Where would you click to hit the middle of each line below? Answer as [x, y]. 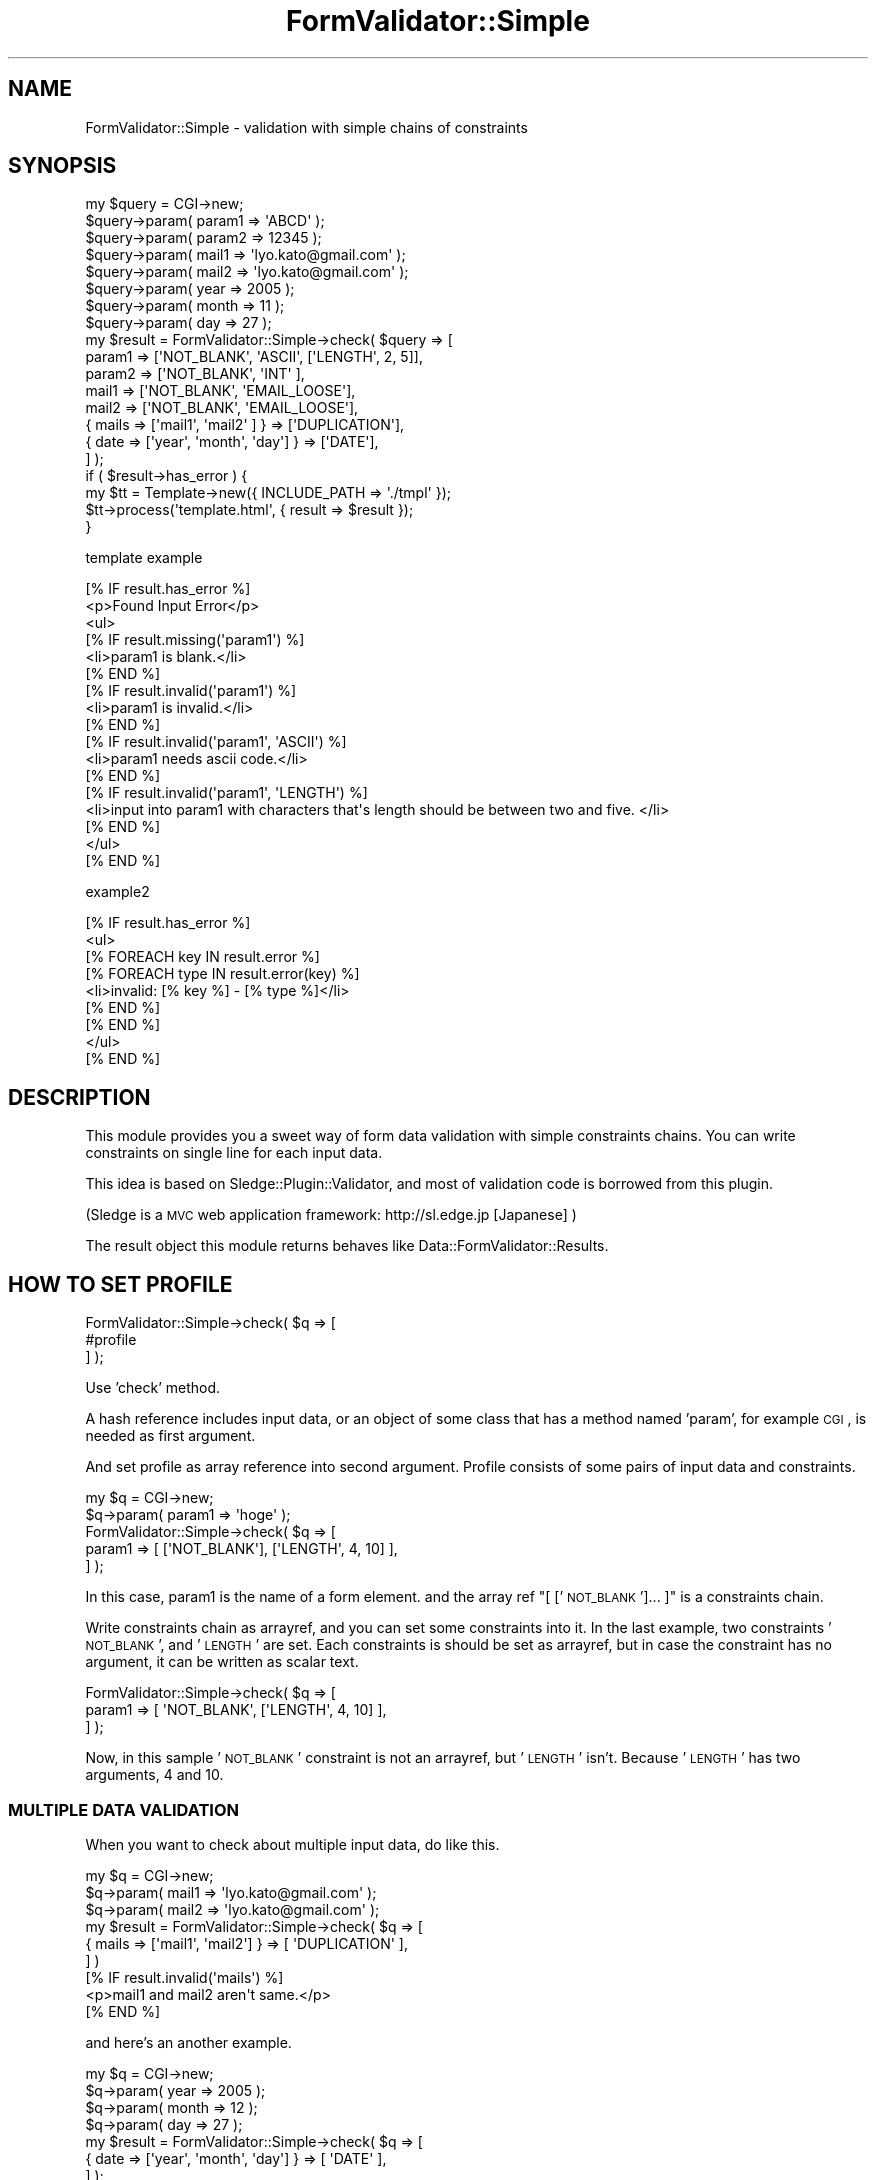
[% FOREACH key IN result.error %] [202, 957]
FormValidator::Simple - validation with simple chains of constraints [306, 127]
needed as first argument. [170, 1436]
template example [144, 558]
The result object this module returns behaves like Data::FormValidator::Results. [347, 1246]
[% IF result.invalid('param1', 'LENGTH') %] [226, 793]
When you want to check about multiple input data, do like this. [292, 1844]
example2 [117, 892]
